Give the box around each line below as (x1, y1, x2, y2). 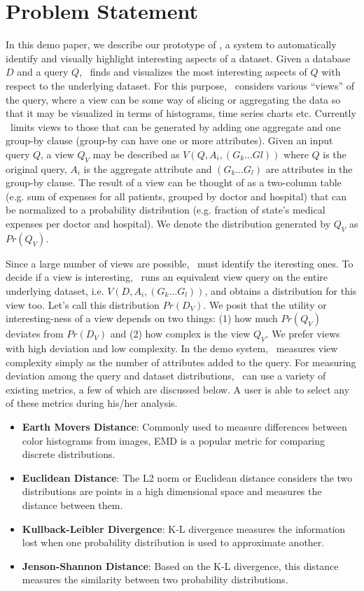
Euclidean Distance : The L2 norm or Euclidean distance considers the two (22, 470, 353, 485)
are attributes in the (265, 161, 353, 176)
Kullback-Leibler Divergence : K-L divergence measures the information (22, 521, 346, 536)
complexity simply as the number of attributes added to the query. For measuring (6, 354, 356, 369)
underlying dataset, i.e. (6, 284, 104, 298)
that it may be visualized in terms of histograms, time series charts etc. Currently (6, 106, 356, 120)
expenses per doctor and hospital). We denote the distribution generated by (6, 216, 331, 231)
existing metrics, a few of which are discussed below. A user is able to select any (6, 382, 350, 396)
